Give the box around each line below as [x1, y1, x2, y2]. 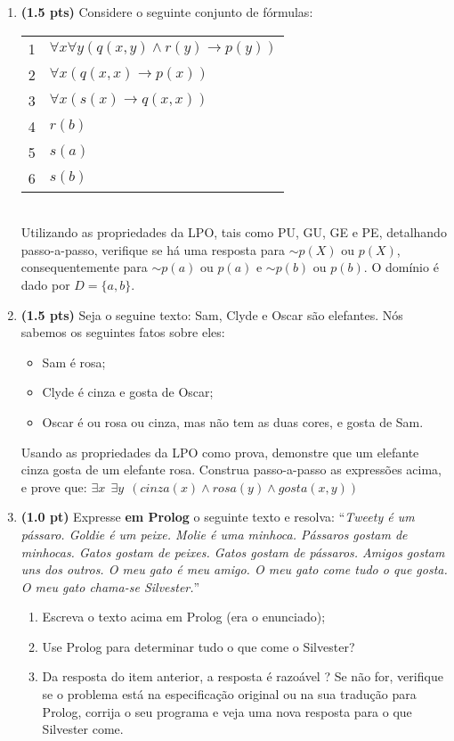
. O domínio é [363, 258, 439, 276]
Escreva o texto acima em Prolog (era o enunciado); [42, 607, 326, 626]
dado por [20, 275, 70, 293]
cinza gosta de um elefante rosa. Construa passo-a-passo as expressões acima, [20, 460, 442, 479]
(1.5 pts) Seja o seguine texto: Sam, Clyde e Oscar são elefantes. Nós [20, 305, 403, 324]
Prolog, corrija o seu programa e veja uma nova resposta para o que [42, 702, 412, 720]
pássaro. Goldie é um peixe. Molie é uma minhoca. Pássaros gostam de [20, 524, 408, 543]
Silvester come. [42, 720, 124, 738]
